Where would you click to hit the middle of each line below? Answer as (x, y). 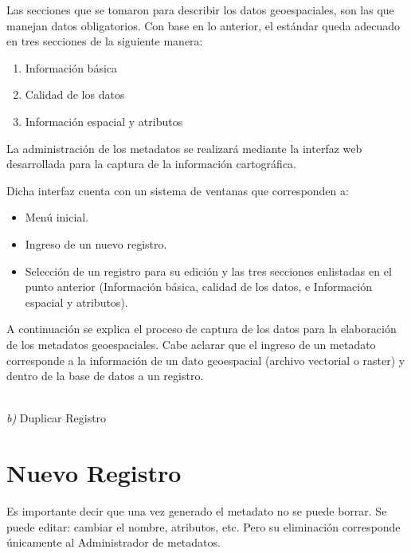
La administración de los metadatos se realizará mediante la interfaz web (184, 148)
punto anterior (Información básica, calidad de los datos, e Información (198, 286)
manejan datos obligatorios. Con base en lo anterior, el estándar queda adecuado (203, 25)
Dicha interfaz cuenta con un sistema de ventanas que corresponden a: (178, 190)
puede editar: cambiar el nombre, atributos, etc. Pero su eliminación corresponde (204, 526)
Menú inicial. (57, 217)
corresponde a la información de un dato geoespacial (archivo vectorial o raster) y (206, 360)
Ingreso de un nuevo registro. (96, 243)
